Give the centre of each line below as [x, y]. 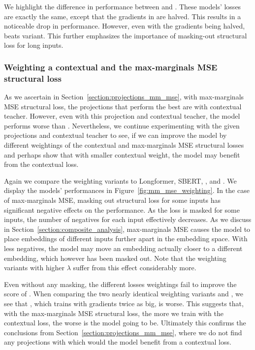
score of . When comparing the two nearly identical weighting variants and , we [124, 294]
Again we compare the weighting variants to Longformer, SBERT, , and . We [120, 180]
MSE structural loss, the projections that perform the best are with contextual [123, 106]
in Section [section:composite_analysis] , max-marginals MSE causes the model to [127, 229]
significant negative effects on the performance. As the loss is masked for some [122, 209]
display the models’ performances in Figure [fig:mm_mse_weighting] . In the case [127, 190]
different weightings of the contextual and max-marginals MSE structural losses [124, 145]
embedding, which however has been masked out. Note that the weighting [115, 258]
